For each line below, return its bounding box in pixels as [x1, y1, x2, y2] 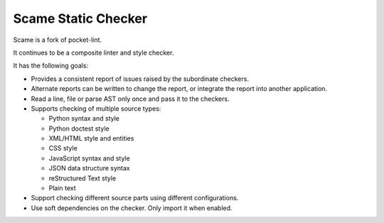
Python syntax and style [48, 114, 120, 123]
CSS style [48, 144, 78, 153]
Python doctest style [48, 124, 110, 133]
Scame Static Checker [13, 11, 148, 26]
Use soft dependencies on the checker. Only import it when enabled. [31, 203, 233, 212]
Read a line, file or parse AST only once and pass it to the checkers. [31, 94, 230, 103]
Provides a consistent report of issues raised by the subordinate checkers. [31, 75, 249, 83]
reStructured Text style [48, 174, 117, 183]
